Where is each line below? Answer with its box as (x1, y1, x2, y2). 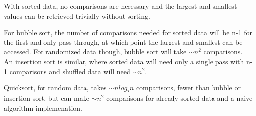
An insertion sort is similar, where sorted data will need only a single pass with (4, 56, 244, 66)
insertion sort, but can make (4, 92, 89, 103)
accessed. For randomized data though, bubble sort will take (4, 46, 187, 57)
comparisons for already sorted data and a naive (106, 92, 253, 103)
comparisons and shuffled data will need (9, 66, 130, 76)
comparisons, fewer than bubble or (136, 82, 241, 93)
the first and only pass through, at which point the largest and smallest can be (4, 37, 243, 47)
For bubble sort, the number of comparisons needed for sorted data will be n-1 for (4, 27, 253, 38)
